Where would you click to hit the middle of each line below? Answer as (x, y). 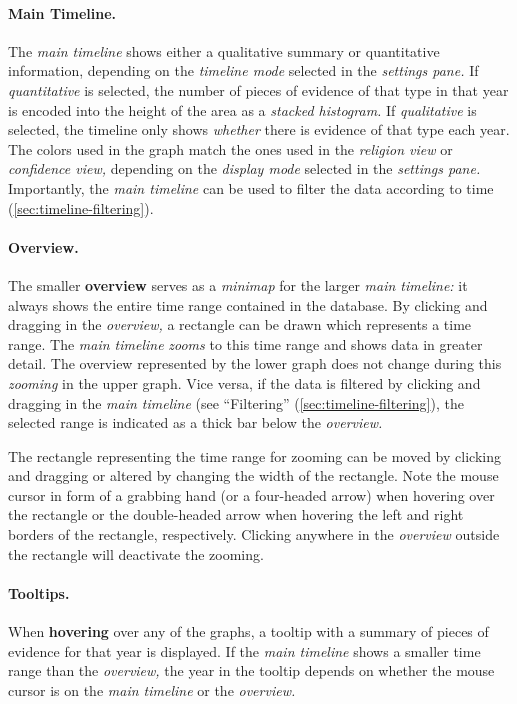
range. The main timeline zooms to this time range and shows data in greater (245, 343)
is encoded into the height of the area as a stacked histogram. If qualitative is (242, 109)
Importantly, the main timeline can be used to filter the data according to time (251, 187)
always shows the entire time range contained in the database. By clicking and (248, 304)
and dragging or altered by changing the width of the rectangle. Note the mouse (253, 475)
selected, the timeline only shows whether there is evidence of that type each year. (259, 129)
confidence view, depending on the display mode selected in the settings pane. (244, 168)
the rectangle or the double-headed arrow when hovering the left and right (236, 514)
